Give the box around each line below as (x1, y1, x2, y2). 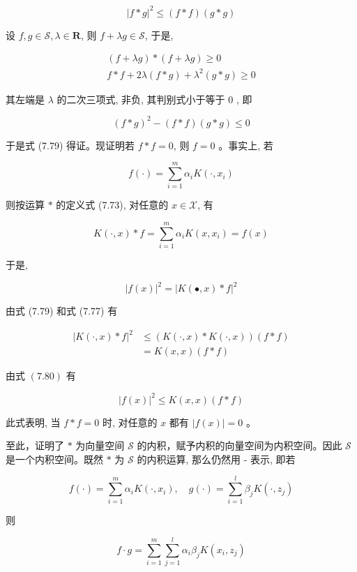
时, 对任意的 (102, 414, 158, 429)
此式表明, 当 (6, 414, 61, 429)
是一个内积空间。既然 (6, 451, 103, 466)
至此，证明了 (6, 438, 64, 453)
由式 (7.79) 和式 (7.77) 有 (6, 303, 118, 318)
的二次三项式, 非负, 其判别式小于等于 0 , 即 (56, 91, 252, 106)
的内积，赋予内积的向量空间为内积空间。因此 (137, 438, 342, 453)
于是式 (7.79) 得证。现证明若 (6, 137, 135, 152)
